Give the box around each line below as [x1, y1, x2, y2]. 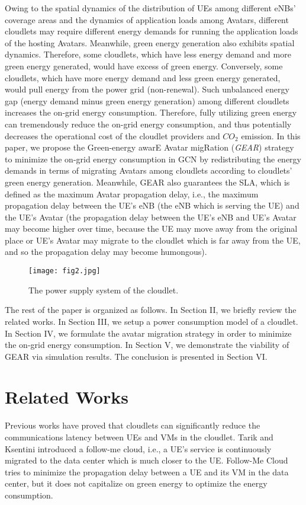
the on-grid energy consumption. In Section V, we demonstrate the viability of [5, 338, 289, 351]
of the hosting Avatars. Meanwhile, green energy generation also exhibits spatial [5, 36, 295, 49]
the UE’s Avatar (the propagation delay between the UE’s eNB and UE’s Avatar [5, 210, 297, 223]
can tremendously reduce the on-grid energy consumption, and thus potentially [5, 117, 292, 130]
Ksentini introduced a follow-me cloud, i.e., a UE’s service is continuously [5, 442, 272, 455]
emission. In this [241, 129, 301, 142]
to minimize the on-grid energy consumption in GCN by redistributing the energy [5, 152, 301, 165]
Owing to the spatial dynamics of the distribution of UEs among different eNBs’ [5, 2, 296, 14]
